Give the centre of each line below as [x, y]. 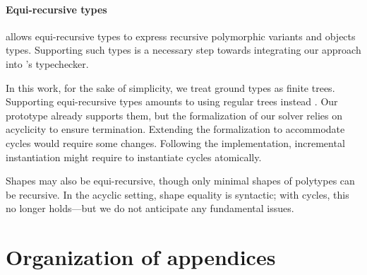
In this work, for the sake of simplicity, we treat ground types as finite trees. [170, 87]
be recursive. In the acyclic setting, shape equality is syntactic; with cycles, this [178, 194]
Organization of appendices [141, 257]
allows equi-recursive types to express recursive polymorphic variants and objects [181, 36]
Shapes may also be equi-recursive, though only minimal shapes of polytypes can [180, 181]
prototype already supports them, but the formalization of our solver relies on [174, 115]
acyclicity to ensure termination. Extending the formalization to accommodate [175, 129]
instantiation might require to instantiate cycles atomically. [134, 157]
